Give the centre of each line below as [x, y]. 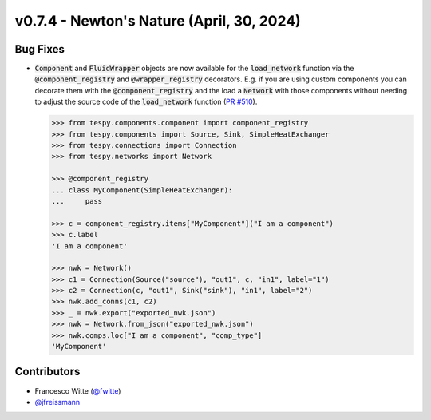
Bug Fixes [40, 49]
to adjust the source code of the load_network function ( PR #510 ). [146, 102]
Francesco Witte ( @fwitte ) [78, 390]
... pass [77, 201]
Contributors [47, 372]
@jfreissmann [57, 402]
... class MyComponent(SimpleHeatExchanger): [142, 190]
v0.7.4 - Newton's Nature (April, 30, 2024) [158, 21]
